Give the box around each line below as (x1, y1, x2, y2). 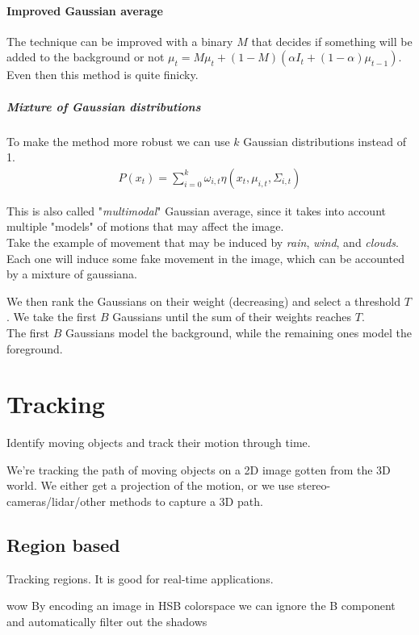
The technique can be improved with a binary (6, 32, 233, 49)
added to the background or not (6, 48, 165, 65)
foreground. (6, 340, 63, 357)
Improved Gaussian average (6, 2, 163, 19)
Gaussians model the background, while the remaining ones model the (65, 324, 413, 340)
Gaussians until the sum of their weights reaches (112, 308, 352, 325)
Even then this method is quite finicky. (6, 66, 199, 83)
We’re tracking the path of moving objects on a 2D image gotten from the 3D (6, 461, 391, 478)
